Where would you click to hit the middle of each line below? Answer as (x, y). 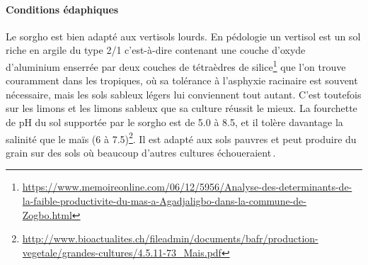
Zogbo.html (47, 214)
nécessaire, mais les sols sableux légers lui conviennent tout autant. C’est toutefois (184, 94)
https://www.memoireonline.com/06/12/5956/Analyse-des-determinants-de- (187, 187)
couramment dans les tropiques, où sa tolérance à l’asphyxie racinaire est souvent (182, 80)
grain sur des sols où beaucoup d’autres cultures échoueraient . (141, 152)
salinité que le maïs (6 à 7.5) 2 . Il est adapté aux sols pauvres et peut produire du (181, 137)
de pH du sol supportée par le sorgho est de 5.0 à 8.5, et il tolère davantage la (174, 122)
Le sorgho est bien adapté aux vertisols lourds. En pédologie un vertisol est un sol (183, 36)
